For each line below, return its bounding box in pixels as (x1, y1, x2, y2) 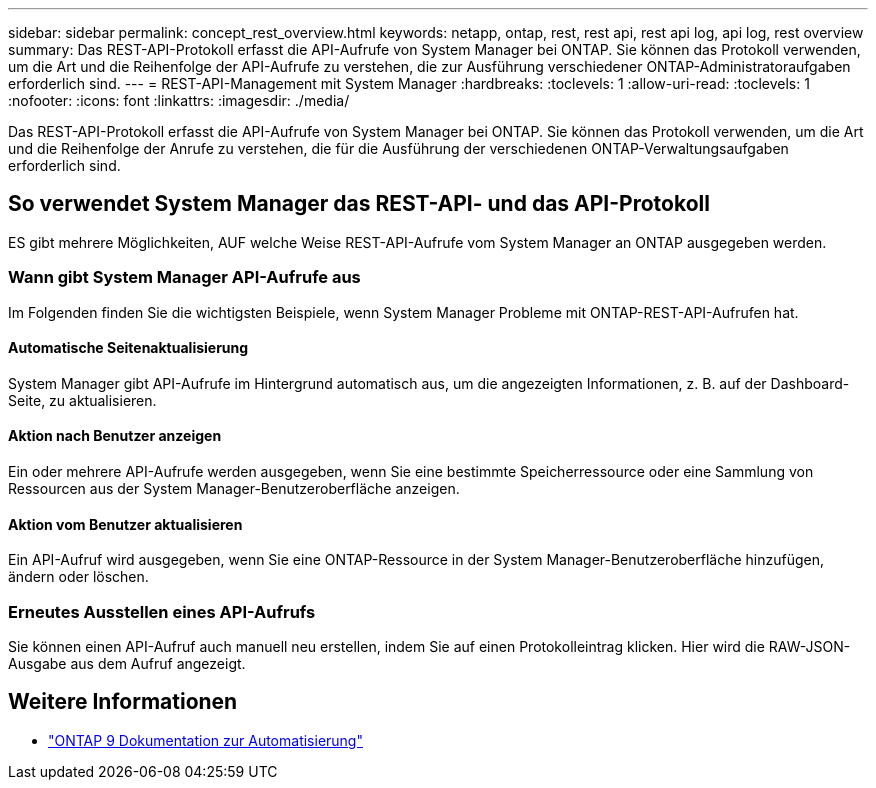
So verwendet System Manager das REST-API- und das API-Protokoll (8, 191, 710, 217)
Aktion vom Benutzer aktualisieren (8, 515, 243, 533)
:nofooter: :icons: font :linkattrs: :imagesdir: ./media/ (8, 92, 350, 109)
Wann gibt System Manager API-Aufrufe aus (8, 267, 361, 288)
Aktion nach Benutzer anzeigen (8, 427, 222, 445)
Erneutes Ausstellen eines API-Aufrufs (8, 601, 316, 622)
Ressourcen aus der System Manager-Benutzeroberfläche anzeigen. (8, 480, 460, 498)
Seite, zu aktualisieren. (8, 391, 157, 409)
